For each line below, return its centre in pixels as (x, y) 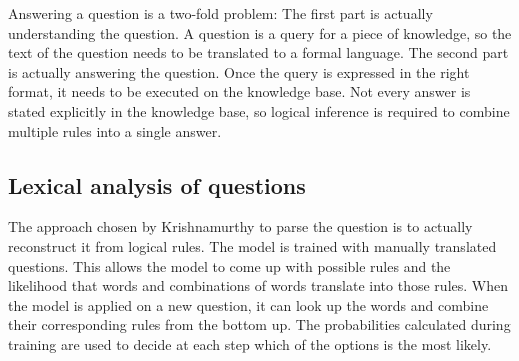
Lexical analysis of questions (157, 184)
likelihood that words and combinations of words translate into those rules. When (258, 285)
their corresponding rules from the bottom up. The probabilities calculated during (259, 324)
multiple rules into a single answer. (115, 130)
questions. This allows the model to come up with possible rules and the (229, 265)
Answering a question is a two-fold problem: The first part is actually (220, 13)
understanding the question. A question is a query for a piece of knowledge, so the (260, 32)
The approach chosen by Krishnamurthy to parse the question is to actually (240, 226)
